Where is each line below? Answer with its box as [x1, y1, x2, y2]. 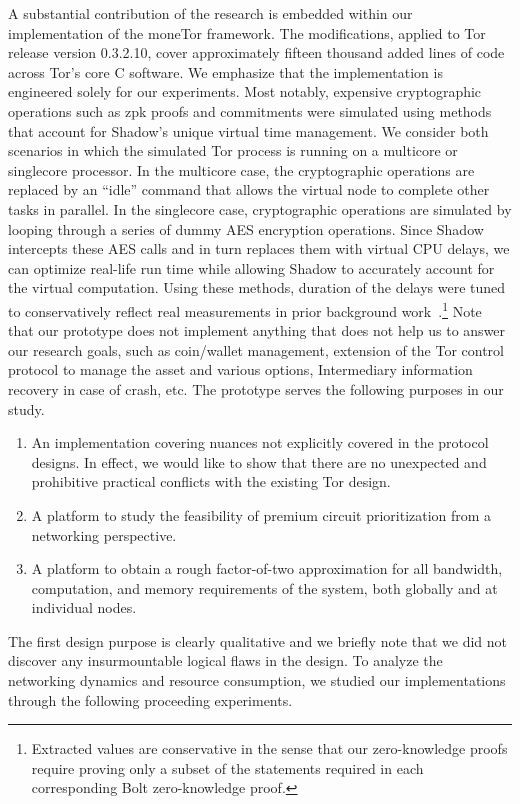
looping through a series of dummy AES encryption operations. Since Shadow [8, 218, 484, 239]
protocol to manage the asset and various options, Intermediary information [8, 359, 473, 380]
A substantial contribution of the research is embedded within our [8, 3, 413, 23]
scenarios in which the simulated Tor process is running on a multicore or [8, 140, 458, 161]
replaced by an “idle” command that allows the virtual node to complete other [8, 179, 490, 200]
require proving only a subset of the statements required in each [31, 757, 424, 778]
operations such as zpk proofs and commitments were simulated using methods [8, 100, 492, 121]
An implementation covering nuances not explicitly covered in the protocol [31, 432, 489, 453]
